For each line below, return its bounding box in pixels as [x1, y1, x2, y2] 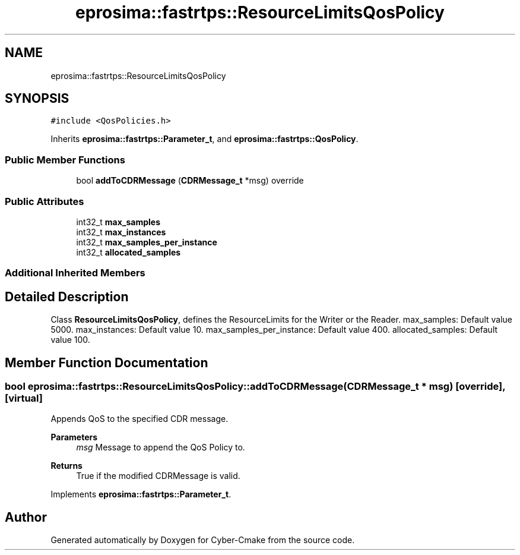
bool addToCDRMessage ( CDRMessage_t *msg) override [76, 175, 304, 186]
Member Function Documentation [5, 355, 208, 370]
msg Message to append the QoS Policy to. [76, 442, 245, 453]
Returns [50, 461, 83, 471]
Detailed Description [5, 289, 129, 304]
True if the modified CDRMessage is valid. [76, 471, 240, 481]
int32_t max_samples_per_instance [76, 236, 217, 247]
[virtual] [5, 392, 43, 404]
